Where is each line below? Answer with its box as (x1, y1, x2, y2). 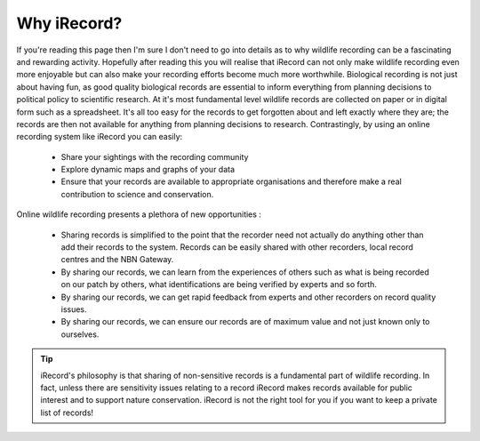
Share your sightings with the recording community (60, 151, 249, 162)
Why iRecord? (16, 13, 123, 33)
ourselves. (60, 329, 100, 340)
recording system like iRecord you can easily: (16, 132, 183, 142)
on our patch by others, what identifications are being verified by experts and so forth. (60, 279, 378, 290)
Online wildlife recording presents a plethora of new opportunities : (16, 209, 262, 220)
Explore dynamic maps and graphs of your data (60, 164, 236, 175)
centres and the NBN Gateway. (60, 254, 174, 265)
